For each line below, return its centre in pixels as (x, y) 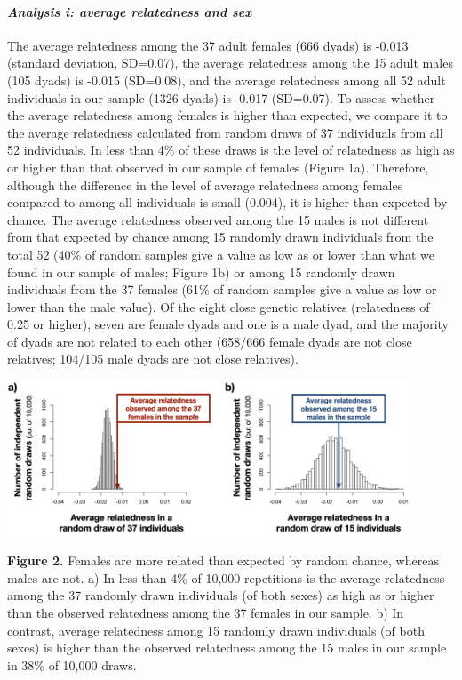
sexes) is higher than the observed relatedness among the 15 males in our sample (227, 648)
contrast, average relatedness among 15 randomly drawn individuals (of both (216, 630)
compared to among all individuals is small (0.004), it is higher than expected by (227, 202)
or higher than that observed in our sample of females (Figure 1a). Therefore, (218, 167)
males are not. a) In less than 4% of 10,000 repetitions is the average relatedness (226, 577)
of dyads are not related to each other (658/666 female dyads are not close (210, 341)
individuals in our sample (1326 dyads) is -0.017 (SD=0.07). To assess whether (221, 97)
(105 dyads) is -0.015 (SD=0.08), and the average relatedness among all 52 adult (227, 80)
